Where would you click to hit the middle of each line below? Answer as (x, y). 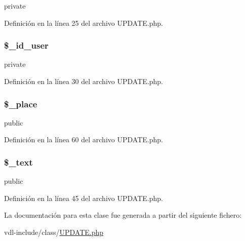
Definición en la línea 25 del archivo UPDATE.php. (84, 23)
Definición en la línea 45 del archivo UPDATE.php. (84, 198)
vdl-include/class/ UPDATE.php (54, 232)
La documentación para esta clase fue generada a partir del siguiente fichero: (123, 215)
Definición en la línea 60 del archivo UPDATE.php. (84, 139)
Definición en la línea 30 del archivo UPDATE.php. (84, 81)
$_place (21, 104)
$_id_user (26, 45)
